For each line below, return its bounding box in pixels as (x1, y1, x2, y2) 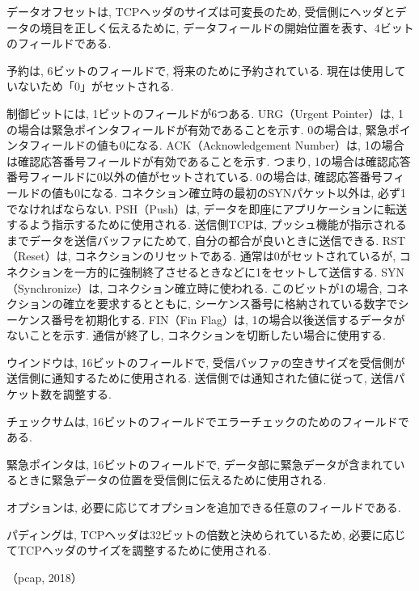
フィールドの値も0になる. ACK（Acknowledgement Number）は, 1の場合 (28, 137, 404, 154)
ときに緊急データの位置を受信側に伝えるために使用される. (17, 471, 327, 488)
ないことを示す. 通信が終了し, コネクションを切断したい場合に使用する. (6, 327, 386, 344)
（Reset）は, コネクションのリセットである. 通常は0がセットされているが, (6, 247, 396, 264)
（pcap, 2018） (6, 568, 83, 585)
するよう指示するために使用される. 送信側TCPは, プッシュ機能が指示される (6, 216, 407, 233)
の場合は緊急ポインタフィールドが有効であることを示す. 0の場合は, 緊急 (6, 120, 388, 137)
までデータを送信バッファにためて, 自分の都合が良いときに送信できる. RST (6, 231, 406, 248)
